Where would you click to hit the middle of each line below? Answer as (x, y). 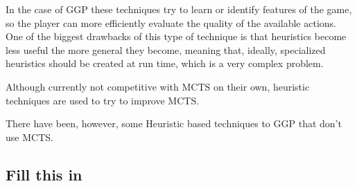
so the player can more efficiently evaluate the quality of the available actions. (171, 22)
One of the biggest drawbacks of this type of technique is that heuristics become (176, 36)
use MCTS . (29, 137)
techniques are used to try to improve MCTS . (103, 100)
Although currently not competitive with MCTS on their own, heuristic (158, 86)
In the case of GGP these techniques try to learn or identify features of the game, (179, 9)
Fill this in (44, 174)
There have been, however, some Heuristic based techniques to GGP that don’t (174, 123)
